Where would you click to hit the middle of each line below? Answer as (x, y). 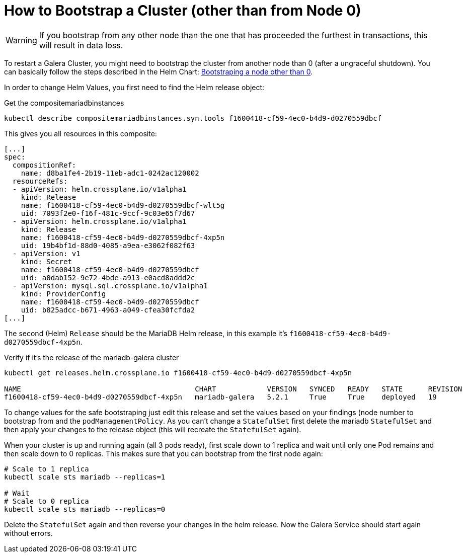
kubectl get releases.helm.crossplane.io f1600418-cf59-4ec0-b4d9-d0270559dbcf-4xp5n (178, 373)
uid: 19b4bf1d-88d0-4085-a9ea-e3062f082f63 (108, 245)
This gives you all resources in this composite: (81, 133)
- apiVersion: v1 (46, 253)
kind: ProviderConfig (63, 294)
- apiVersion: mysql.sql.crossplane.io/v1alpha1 (110, 286)
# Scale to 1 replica (47, 469)
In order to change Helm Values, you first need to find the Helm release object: (134, 87)
